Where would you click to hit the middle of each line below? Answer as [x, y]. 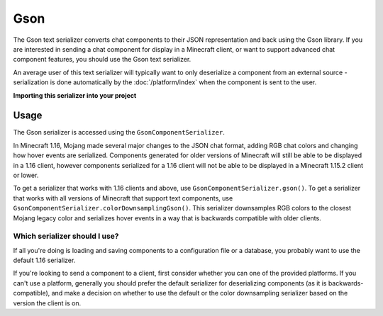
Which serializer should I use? [66, 236]
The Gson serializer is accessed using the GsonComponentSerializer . [119, 132]
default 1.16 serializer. [44, 260]
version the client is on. [47, 303]
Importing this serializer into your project [75, 95]
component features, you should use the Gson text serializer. [102, 60]
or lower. [26, 175]
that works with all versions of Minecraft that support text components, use [123, 198]
